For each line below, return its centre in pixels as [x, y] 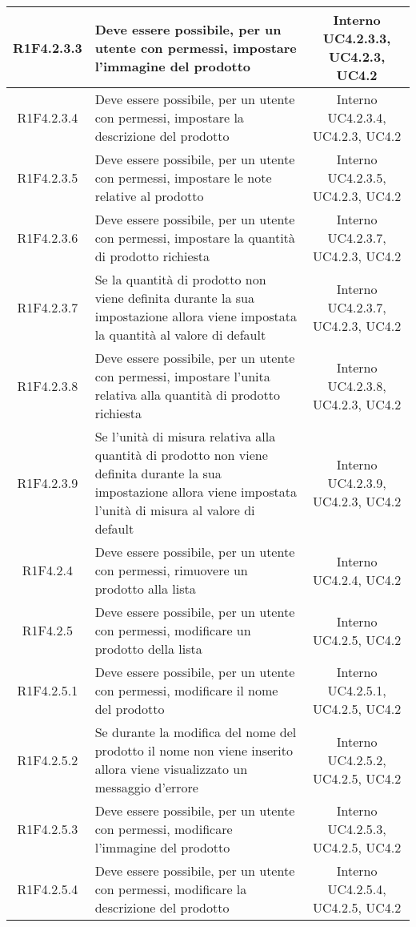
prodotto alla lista [145, 588]
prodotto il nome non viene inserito [194, 750]
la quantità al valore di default [180, 335]
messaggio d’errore [146, 787]
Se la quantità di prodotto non [180, 279]
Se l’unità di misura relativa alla [185, 436]
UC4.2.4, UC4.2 [357, 579]
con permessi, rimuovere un [171, 570]
